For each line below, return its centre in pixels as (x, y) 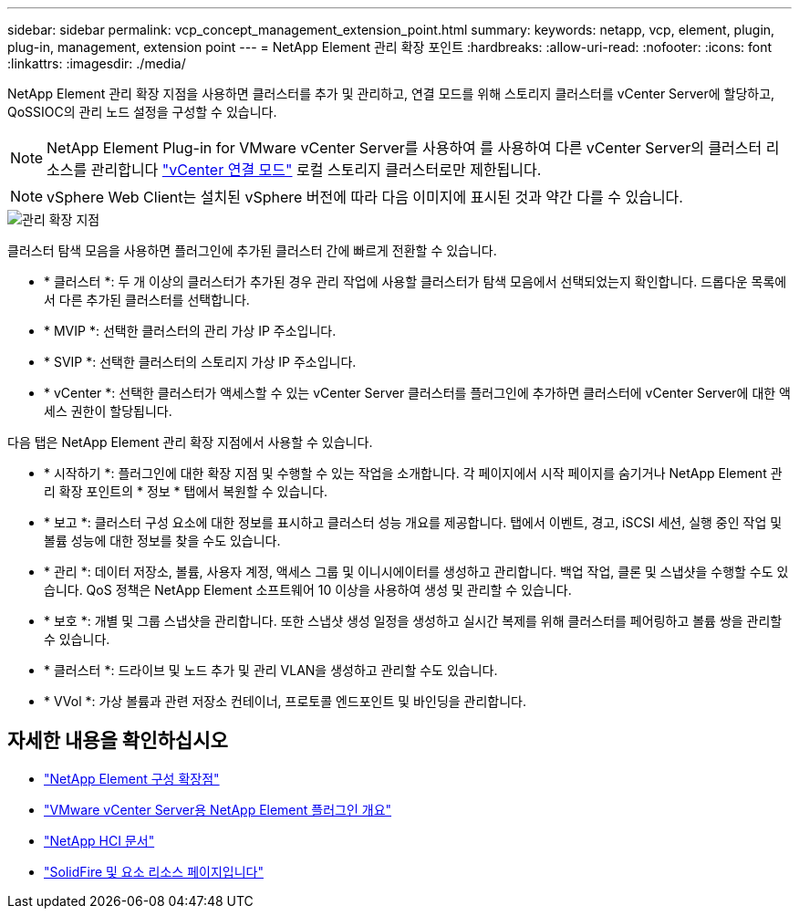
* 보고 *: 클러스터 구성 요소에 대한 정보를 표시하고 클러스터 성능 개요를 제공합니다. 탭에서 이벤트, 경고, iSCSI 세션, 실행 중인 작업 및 (413, 522)
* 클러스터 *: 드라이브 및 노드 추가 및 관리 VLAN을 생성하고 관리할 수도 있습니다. (271, 670)
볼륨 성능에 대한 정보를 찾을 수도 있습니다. (162, 541)
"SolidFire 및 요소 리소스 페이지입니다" (154, 871)
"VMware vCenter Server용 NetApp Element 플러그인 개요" (218, 809)
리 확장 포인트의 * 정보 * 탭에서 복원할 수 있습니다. (186, 491)
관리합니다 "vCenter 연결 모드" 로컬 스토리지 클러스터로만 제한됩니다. (316, 170)
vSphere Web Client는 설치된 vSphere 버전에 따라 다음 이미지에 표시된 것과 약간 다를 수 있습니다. (365, 197)
